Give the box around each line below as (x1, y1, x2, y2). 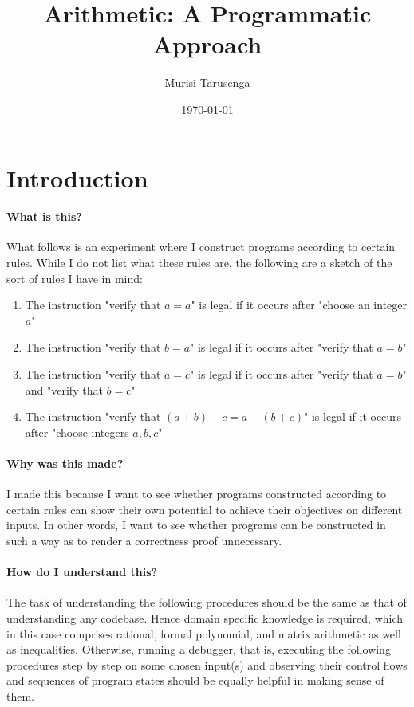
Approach (152, 28, 262, 61)
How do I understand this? (6, 564, 158, 580)
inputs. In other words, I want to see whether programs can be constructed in (6, 517, 386, 533)
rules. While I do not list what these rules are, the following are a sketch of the (6, 254, 392, 271)
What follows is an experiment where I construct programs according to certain (6, 238, 396, 255)
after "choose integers (25, 423, 129, 440)
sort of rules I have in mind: (6, 269, 143, 286)
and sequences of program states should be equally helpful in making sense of (6, 672, 384, 689)
